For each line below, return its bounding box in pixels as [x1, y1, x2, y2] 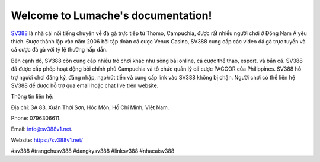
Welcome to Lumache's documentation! [11, 9, 212, 22]
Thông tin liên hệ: [11, 93, 54, 100]
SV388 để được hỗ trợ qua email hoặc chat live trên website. [11, 82, 159, 89]
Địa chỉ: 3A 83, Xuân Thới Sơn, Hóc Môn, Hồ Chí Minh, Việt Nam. [11, 104, 169, 111]
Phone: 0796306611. [11, 115, 61, 122]
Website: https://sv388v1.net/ [11, 136, 83, 144]
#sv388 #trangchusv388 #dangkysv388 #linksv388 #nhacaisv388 [11, 147, 175, 154]
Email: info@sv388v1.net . [11, 125, 73, 133]
